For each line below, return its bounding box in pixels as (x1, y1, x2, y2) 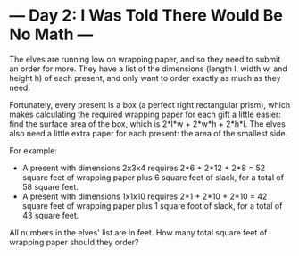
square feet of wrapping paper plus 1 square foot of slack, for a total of (21, 200, 283, 211)
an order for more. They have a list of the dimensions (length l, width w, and (9, 63, 287, 74)
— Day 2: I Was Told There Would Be (9, 5, 283, 26)
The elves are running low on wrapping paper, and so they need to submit (9, 54, 281, 64)
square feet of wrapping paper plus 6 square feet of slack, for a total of (21, 171, 284, 183)
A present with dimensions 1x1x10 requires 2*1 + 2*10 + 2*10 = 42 (21, 191, 268, 202)
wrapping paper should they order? (9, 236, 139, 247)
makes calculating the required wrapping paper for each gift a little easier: (9, 109, 281, 120)
